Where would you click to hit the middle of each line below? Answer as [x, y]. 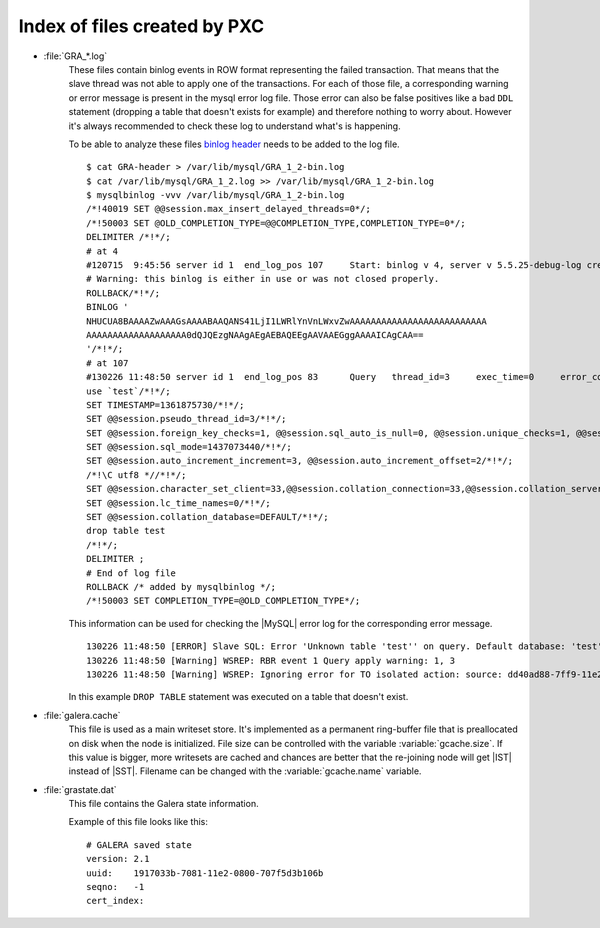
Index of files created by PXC [141, 26]
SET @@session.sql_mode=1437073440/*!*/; [189, 447]
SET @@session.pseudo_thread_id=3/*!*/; [186, 419]
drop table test [126, 531]
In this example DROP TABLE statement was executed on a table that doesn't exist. [238, 697]
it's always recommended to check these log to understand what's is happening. [234, 126]
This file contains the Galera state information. [163, 804]
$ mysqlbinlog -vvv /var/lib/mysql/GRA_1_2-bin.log [215, 195]
